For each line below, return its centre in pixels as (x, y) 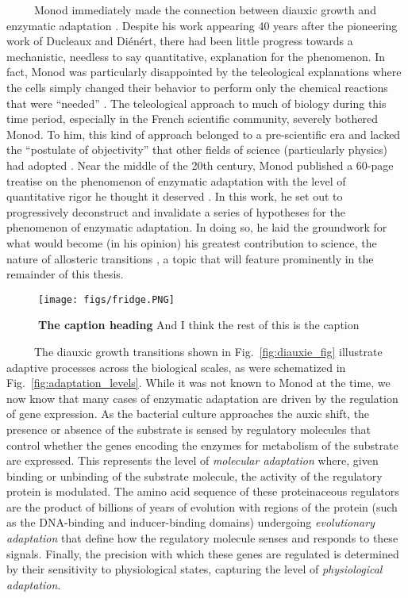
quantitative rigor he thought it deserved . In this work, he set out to (175, 196)
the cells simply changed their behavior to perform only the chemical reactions (197, 87)
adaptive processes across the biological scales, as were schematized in (176, 367)
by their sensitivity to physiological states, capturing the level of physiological (194, 569)
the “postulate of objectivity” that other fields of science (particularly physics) (197, 149)
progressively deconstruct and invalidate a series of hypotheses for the (176, 211)
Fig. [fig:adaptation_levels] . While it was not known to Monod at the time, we (198, 383)
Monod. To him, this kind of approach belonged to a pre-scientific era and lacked (204, 134)
